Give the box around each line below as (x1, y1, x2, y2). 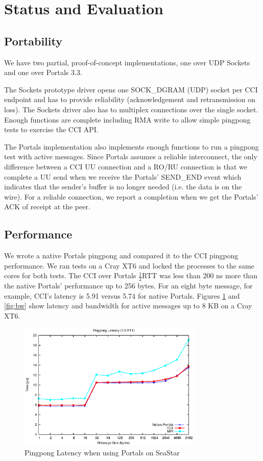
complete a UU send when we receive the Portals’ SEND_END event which (4, 171, 242, 182)
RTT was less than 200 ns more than (142, 270, 258, 281)
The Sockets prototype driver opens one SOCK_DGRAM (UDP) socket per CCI (4, 84, 258, 94)
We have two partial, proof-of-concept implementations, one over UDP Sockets (4, 57, 250, 67)
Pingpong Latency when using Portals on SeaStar (25, 447, 180, 458)
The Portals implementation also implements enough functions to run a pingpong (4, 141, 259, 152)
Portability (4, 33, 62, 48)
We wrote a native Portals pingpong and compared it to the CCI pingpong (4, 250, 238, 261)
